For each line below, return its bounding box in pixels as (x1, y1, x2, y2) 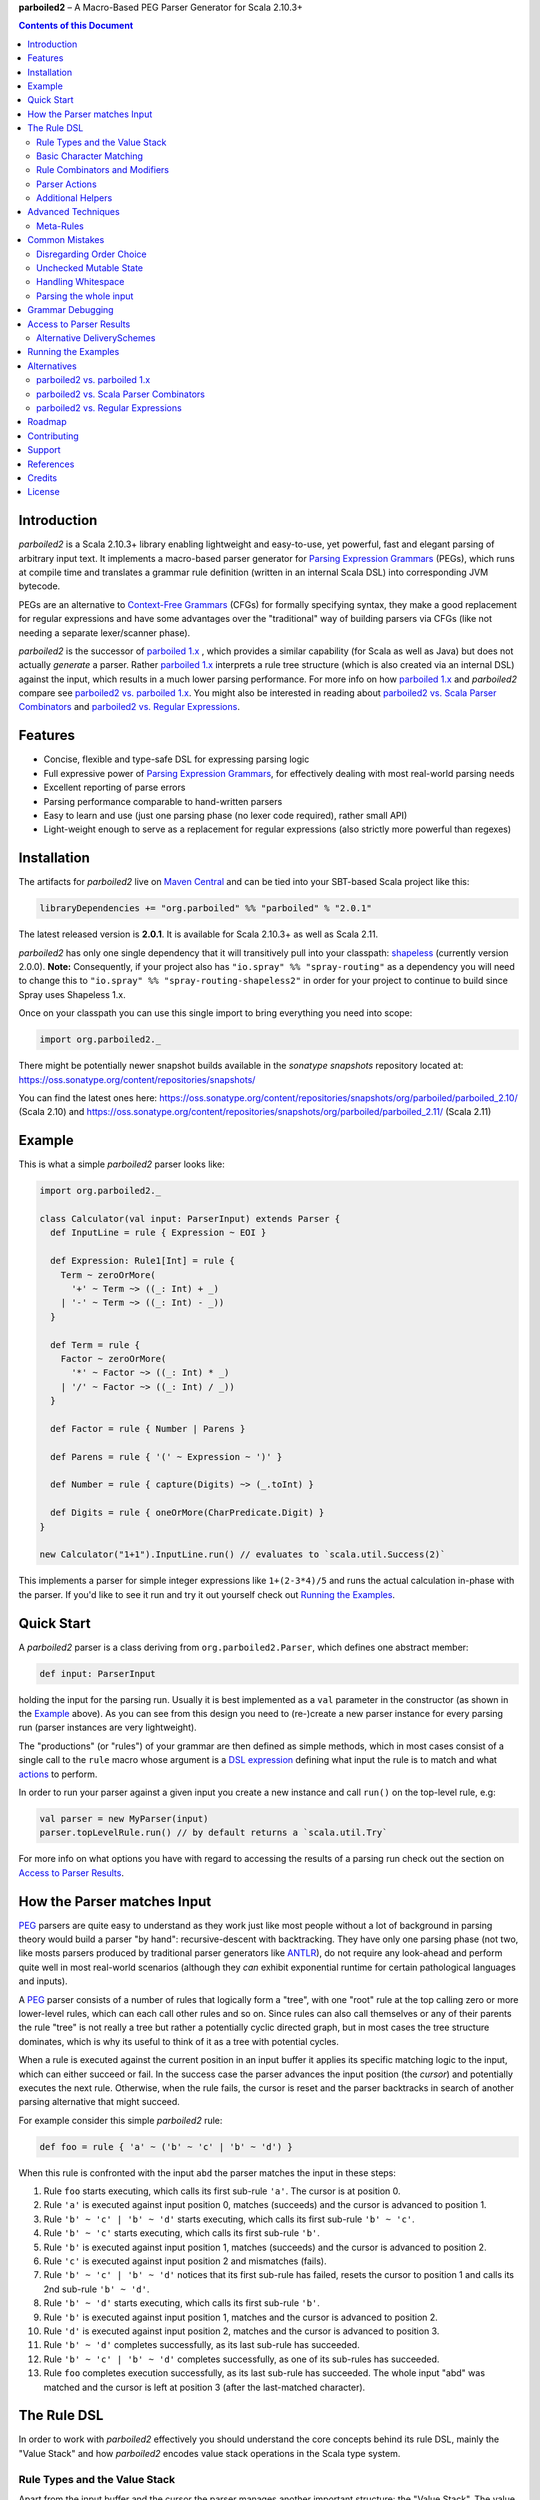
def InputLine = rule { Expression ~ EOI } (50, 1227, 267, 1239)
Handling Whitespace (36, 276, 125, 288)
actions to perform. (18, 1768, 98, 1780)
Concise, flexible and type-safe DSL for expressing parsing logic (43, 753, 310, 765)
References (27, 458, 75, 470)
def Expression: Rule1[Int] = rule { (50, 1255, 235, 1267)
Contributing (27, 430, 79, 442)
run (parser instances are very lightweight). (18, 1721, 197, 1734)
